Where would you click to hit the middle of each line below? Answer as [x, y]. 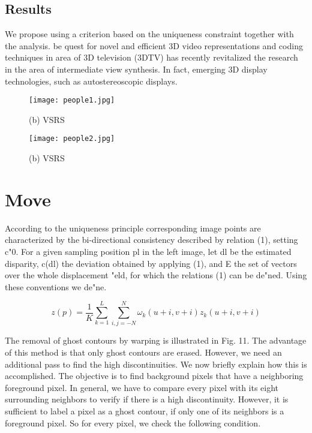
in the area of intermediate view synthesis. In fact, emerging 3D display [136, 69]
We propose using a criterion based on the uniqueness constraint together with [149, 34]
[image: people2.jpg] [72, 139]
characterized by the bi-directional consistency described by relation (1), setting [151, 240]
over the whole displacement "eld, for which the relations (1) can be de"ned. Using [156, 275]
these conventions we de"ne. [56, 286]
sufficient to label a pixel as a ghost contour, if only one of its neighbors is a [145, 411]
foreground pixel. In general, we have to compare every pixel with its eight [142, 387]
